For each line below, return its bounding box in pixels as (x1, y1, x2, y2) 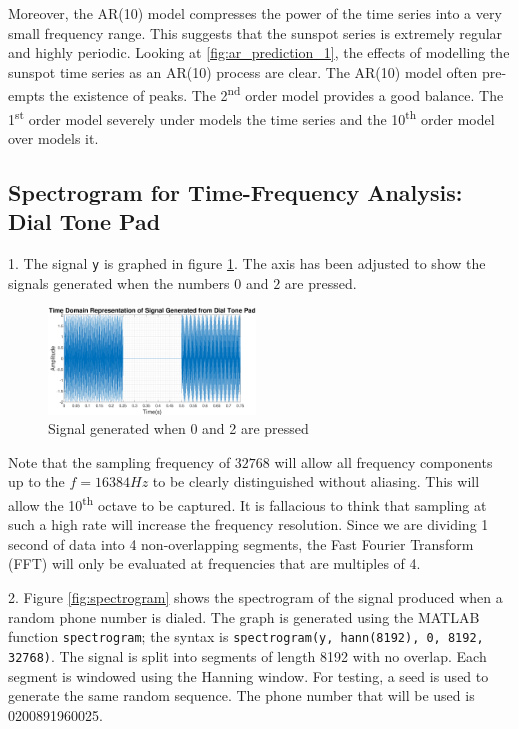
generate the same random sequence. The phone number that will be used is (8, 685, 475, 706)
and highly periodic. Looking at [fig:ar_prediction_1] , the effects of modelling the (8, 42, 510, 63)
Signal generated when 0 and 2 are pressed (48, 418, 309, 439)
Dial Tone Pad (8, 206, 161, 237)
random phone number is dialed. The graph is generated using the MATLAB (8, 606, 480, 627)
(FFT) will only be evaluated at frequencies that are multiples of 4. (8, 553, 421, 574)
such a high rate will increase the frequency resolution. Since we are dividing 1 (8, 514, 489, 535)
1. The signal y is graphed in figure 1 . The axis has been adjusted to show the (8, 253, 486, 274)
